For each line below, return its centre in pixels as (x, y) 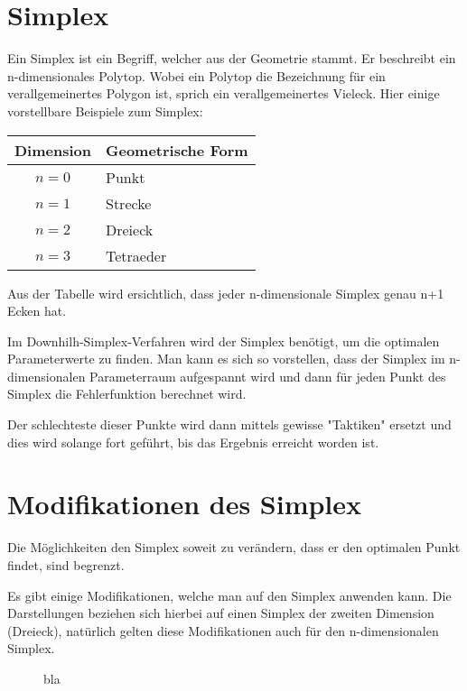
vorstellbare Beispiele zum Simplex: (105, 111)
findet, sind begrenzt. (66, 564)
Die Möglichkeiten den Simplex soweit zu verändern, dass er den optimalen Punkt (234, 547)
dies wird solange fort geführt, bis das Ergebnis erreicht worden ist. (193, 442)
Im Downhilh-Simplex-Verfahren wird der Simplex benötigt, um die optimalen (224, 341)
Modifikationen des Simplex (185, 504)
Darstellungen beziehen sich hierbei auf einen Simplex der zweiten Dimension (221, 613)
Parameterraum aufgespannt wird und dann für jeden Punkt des (268, 376)
